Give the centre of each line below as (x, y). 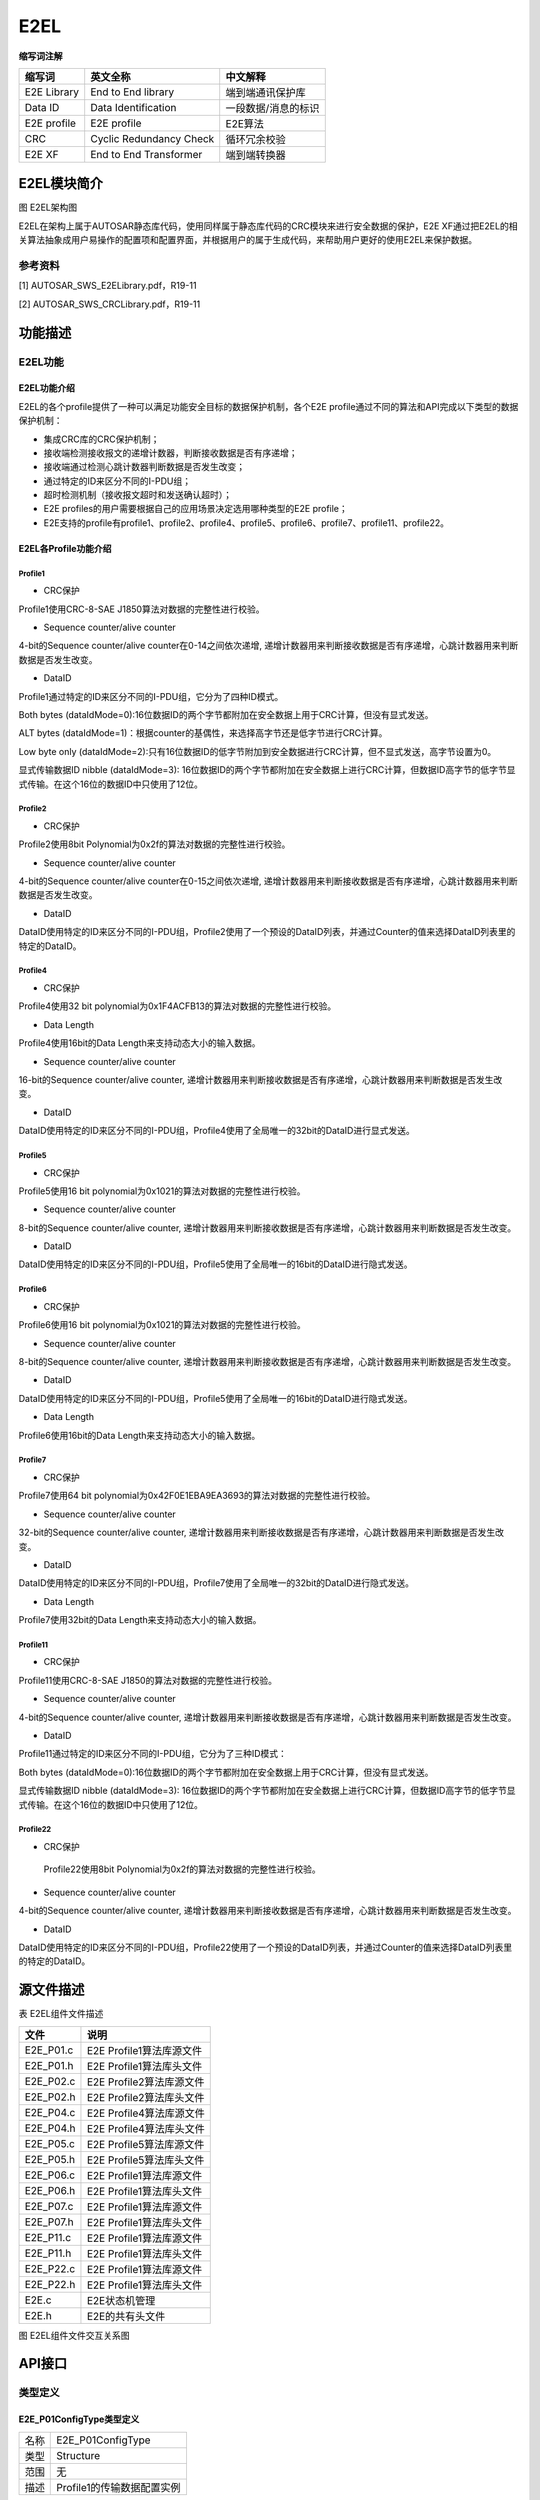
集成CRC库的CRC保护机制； (101, 439)
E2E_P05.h (50, 2159)
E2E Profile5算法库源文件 (145, 2144)
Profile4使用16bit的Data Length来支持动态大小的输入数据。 (139, 1043)
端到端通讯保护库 (266, 92)
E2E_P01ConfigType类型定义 (79, 2419)
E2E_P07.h (49, 2222)
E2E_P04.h (50, 2128)
